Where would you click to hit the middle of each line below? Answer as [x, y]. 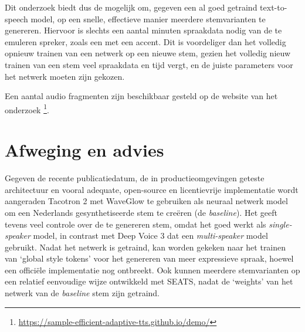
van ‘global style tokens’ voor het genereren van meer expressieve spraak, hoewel [149, 258]
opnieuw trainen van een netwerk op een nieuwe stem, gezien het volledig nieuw [148, 53]
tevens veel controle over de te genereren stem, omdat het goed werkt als [135, 224]
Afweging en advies [84, 150]
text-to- [274, 7]
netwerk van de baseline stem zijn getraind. [82, 293]
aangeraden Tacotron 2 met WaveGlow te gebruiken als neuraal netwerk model [146, 201]
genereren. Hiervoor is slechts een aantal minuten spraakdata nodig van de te [143, 30]
